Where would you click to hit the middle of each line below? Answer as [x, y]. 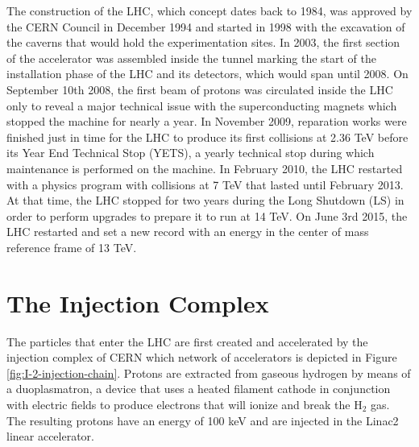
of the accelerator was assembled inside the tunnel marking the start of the [192, 58]
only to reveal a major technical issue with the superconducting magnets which [202, 105]
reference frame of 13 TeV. [72, 247]
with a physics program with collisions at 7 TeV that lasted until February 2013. [205, 184]
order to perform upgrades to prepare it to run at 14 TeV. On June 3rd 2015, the [207, 215]
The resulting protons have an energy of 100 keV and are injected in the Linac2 [203, 420]
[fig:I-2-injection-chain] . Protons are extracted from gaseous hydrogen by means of [209, 372]
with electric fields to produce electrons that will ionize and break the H [185, 404]
